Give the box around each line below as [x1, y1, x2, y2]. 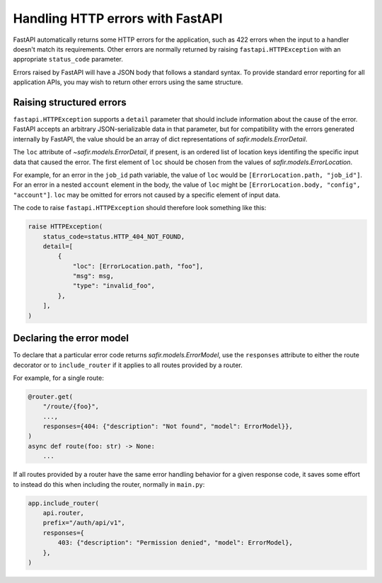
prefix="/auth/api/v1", [42, 519, 125, 527]
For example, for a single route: [13, 374, 104, 382]
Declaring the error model [13, 333, 129, 345]
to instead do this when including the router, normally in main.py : [13, 480, 205, 488]
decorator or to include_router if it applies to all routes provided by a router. [13, 361, 243, 369]
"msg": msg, [72, 272, 115, 280]
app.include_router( [28, 499, 99, 507]
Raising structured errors [13, 96, 127, 108]
